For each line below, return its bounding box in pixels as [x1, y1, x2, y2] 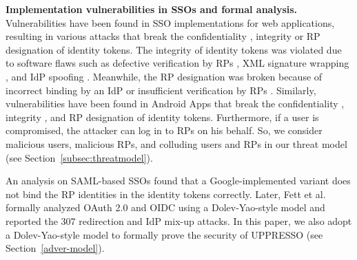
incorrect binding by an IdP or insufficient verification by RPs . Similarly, [6, 83, 316, 97]
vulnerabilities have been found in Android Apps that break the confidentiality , [6, 96, 345, 111]
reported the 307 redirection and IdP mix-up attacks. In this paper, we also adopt [6, 213, 352, 228]
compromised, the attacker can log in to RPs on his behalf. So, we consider [6, 123, 323, 138]
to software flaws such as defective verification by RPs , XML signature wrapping [6, 56, 349, 70]
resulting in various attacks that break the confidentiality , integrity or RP [6, 29, 320, 43]
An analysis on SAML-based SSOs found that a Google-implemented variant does [6, 173, 351, 188]
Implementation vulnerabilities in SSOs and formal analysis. [6, 2, 298, 16]
